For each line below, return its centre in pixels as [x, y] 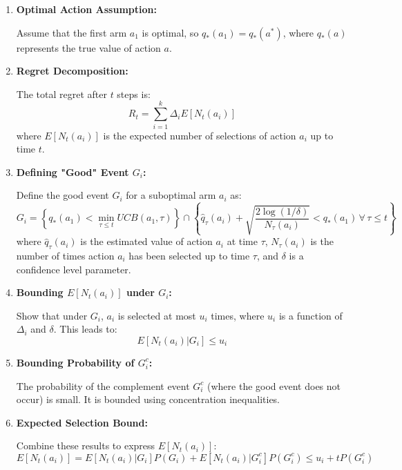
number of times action [65, 256]
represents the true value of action [88, 47]
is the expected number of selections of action [200, 135]
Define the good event [63, 195]
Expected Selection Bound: [82, 422]
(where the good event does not [274, 385]
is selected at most [157, 315]
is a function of [310, 315]
